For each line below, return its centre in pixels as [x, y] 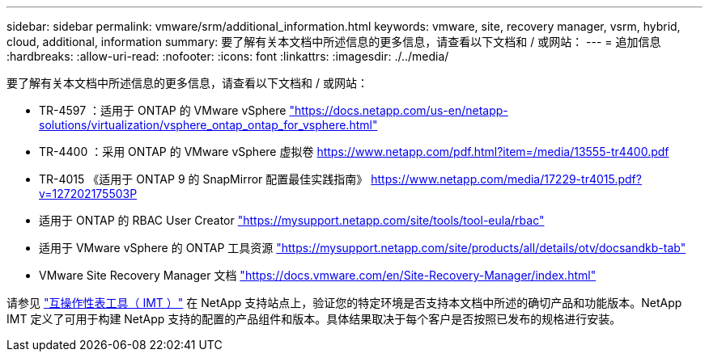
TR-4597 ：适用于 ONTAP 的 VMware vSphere [163, 110]
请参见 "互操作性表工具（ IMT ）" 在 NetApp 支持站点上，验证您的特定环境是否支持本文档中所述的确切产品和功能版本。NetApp [344, 303]
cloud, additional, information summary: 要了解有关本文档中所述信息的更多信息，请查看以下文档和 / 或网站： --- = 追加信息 [334, 42]
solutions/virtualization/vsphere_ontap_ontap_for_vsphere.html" [208, 125]
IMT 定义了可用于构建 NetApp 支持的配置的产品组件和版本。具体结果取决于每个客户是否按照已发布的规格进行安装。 [314, 319]
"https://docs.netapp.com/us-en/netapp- [399, 110]
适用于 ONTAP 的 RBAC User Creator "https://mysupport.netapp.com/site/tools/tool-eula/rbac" [292, 220]
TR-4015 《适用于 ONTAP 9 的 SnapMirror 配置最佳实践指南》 [204, 179]
